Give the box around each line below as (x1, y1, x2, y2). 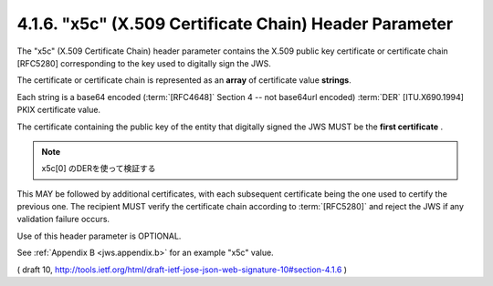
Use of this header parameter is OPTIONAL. (16, 230, 182, 241)
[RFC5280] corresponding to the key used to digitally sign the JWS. (16, 57, 271, 68)
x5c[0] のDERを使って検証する (41, 163, 156, 174)
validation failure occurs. (16, 214, 110, 225)
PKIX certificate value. (16, 105, 100, 116)
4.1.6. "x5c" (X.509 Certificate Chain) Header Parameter (16, 14, 454, 34)
